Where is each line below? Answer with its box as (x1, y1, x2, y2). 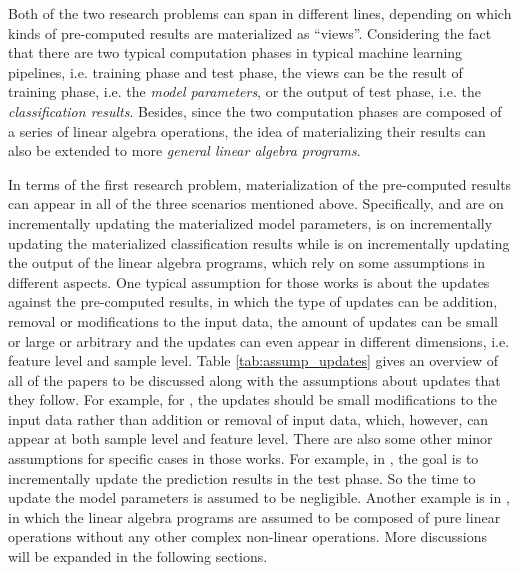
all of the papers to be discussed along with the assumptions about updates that (8, 369, 501, 390)
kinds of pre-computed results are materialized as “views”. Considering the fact (8, 22, 492, 43)
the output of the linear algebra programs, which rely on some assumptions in (8, 252, 485, 273)
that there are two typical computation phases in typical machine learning (8, 42, 463, 63)
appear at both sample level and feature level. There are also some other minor (8, 428, 493, 449)
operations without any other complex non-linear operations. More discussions (8, 526, 488, 547)
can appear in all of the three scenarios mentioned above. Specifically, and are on (8, 193, 504, 214)
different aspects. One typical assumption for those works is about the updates (8, 271, 490, 292)
